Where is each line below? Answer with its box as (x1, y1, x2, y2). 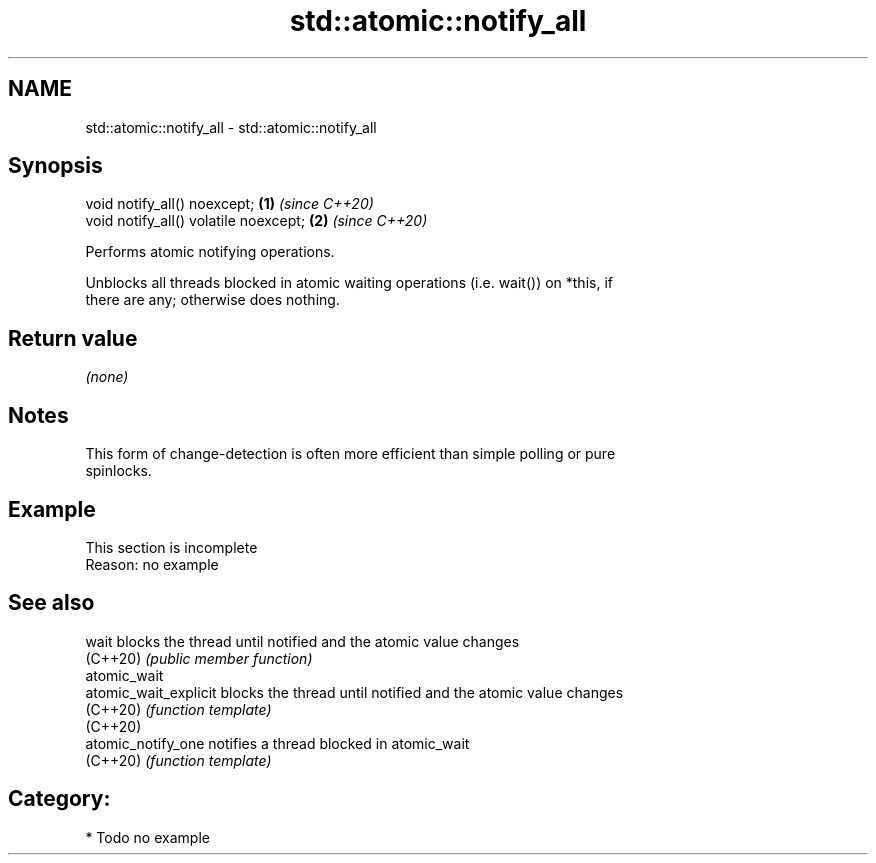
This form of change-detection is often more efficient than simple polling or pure (85, 445, 616, 463)
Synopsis (8, 153, 103, 179)
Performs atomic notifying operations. (85, 243, 335, 261)
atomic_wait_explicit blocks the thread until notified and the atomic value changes (85, 683, 624, 701)
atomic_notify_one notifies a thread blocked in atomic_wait (85, 734, 470, 752)
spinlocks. (85, 462, 152, 480)
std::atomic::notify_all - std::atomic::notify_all (85, 118, 377, 136)
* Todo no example (85, 828, 210, 846)
